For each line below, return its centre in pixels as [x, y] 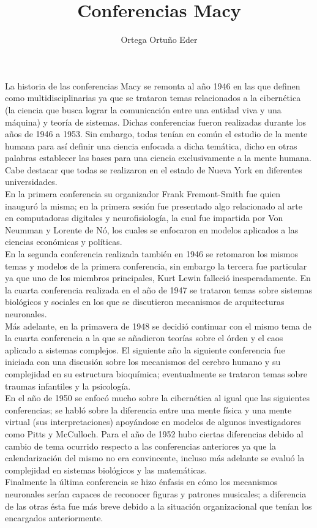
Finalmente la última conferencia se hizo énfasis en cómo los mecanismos [141, 482]
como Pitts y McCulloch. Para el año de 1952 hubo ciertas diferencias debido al [154, 433]
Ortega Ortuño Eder [159, 40]
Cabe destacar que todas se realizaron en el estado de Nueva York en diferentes [154, 169]
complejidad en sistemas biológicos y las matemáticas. [106, 470]
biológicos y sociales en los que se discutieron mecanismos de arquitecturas [145, 302]
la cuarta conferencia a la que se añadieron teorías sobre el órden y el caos [144, 338]
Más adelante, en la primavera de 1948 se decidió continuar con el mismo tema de [158, 326]
